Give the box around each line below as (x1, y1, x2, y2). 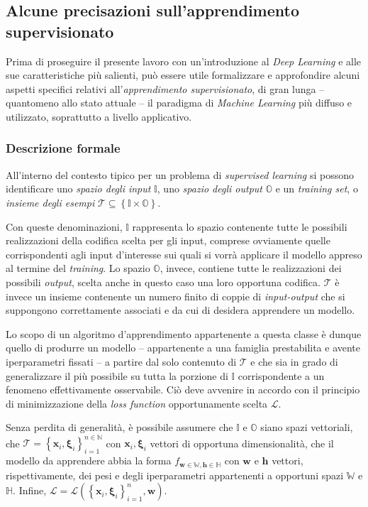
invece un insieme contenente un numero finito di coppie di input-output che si (6, 288, 345, 303)
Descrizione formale (6, 139, 121, 157)
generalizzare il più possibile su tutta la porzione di (6, 368, 228, 383)
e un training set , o (275, 181, 358, 196)
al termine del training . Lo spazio (6, 261, 150, 276)
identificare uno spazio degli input (6, 181, 151, 196)
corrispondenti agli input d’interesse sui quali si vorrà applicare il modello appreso (6, 246, 362, 261)
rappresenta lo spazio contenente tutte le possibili (132, 219, 347, 234)
